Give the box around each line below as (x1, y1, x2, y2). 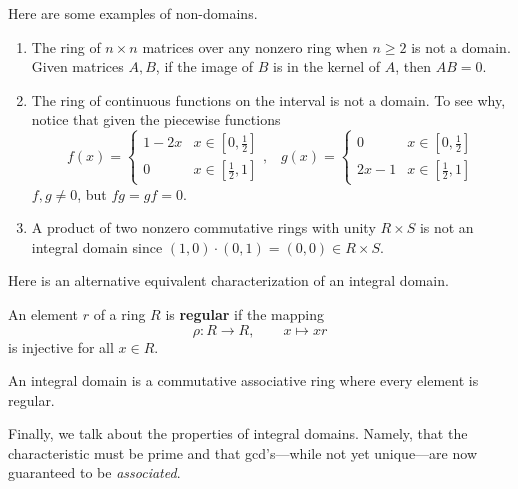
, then (395, 56, 432, 77)
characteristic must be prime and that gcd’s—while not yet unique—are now (8, 442, 477, 463)
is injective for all (8, 336, 114, 357)
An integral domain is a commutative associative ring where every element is (8, 370, 479, 391)
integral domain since (31, 236, 163, 257)
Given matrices (31, 56, 124, 77)
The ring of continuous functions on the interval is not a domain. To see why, (31, 89, 506, 110)
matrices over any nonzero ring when (142, 36, 368, 57)
